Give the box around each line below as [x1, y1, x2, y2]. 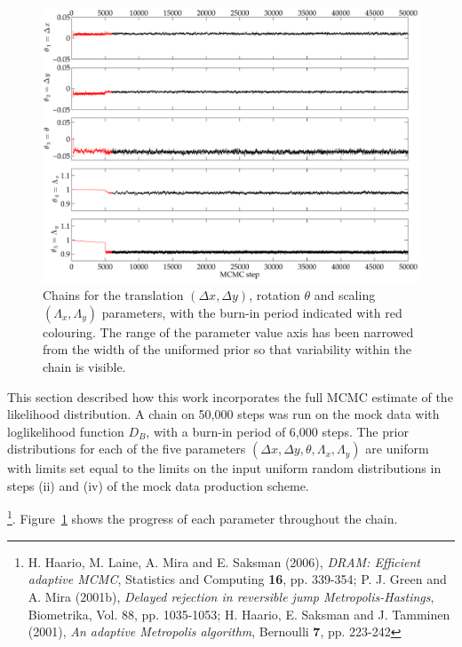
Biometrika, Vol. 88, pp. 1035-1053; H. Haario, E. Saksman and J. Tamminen [28, 604, 450, 623]
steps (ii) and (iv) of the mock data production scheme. [7, 476, 309, 494]
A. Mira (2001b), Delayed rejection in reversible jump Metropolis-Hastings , [28, 587, 434, 605]
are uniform [365, 439, 429, 458]
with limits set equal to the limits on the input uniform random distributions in [7, 459, 442, 477]
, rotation [249, 286, 300, 304]
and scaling [314, 286, 376, 304]
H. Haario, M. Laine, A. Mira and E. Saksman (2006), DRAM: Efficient [28, 552, 420, 571]
